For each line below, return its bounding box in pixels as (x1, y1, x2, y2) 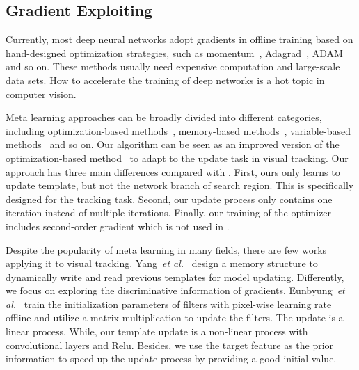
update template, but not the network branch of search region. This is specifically (6, 178, 354, 193)
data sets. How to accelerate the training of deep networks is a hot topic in (6, 72, 325, 87)
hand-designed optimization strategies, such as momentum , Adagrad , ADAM (6, 45, 343, 60)
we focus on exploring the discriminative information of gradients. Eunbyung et (6, 283, 345, 298)
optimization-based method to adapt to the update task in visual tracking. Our (6, 150, 349, 165)
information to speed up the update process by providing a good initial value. (6, 351, 337, 366)
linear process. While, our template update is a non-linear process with (6, 324, 308, 339)
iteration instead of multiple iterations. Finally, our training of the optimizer (6, 205, 332, 220)
